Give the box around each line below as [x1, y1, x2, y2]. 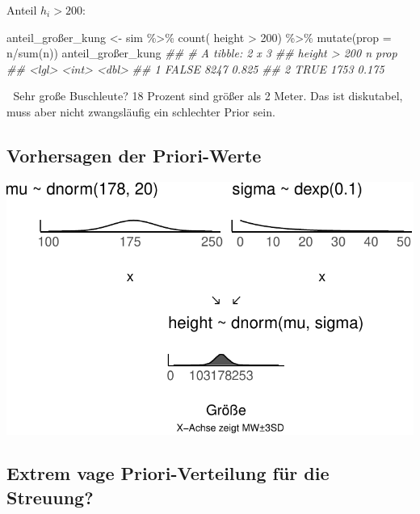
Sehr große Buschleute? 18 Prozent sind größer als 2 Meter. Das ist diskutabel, [13, 87, 403, 104]
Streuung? [6, 484, 94, 509]
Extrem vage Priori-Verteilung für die [6, 461, 330, 486]
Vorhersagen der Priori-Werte [6, 142, 262, 167]
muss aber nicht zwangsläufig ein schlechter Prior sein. [6, 103, 275, 120]
